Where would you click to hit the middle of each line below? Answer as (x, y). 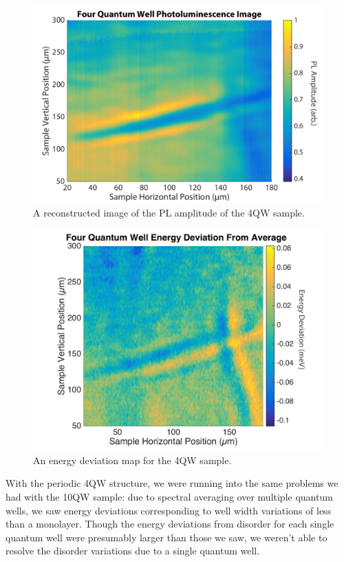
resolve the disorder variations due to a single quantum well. (133, 551)
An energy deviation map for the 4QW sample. (132, 460)
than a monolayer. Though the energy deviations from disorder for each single (170, 524)
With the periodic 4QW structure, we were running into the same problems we (172, 483)
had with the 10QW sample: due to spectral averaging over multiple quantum (169, 496)
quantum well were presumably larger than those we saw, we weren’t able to (166, 537)
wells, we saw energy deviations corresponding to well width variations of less (169, 510)
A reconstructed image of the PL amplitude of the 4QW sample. (169, 213)
